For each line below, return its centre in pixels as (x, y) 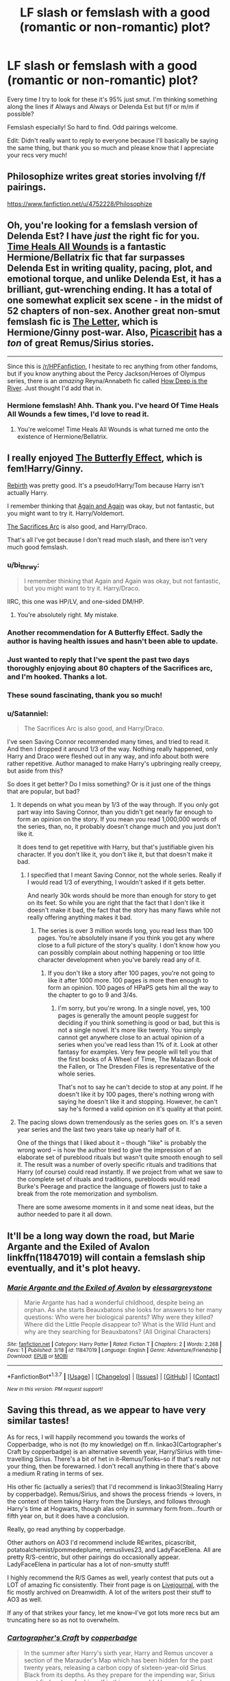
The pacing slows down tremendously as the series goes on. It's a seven (119, 1122)
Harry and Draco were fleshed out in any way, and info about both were (108, 756)
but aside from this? (35, 771)
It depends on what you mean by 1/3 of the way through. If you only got (118, 805)
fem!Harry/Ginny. (45, 469)
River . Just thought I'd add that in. (55, 388)
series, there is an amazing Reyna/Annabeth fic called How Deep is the (107, 380)
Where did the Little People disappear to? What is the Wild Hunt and (120, 1324)
